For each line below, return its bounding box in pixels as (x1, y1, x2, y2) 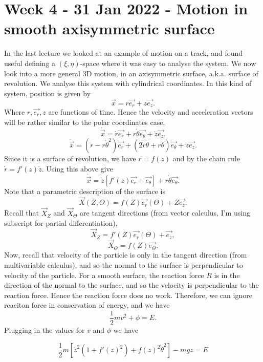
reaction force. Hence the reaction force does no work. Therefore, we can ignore (4, 289, 252, 300)
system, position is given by (4, 88, 91, 98)
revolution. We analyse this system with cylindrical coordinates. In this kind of (4, 78, 252, 89)
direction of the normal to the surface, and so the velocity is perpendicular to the (4, 280, 259, 290)
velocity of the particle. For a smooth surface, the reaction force (4, 269, 204, 280)
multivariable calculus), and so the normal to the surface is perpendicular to (4, 259, 243, 270)
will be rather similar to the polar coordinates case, (4, 116, 165, 127)
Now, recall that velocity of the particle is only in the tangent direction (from (4, 249, 247, 260)
